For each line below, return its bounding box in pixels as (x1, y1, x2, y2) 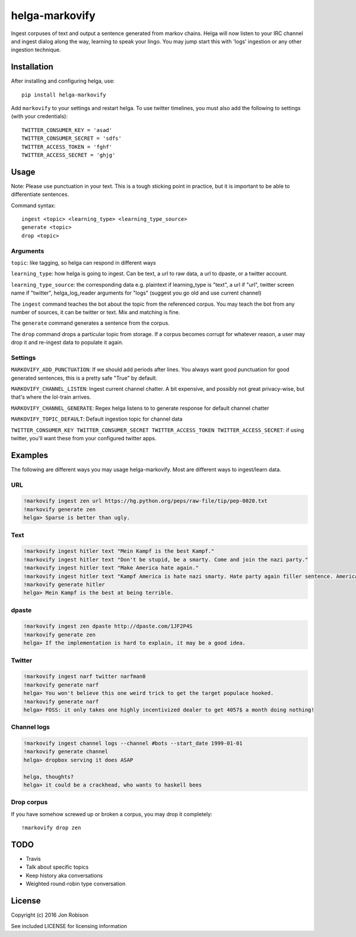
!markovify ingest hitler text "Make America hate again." (23, 565, 199, 571)
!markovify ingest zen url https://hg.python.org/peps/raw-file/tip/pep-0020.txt (23, 497, 268, 504)
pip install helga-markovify (21, 91, 106, 98)
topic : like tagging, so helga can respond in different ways (11, 259, 157, 266)
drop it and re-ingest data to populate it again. (11, 339, 124, 346)
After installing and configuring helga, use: (11, 77, 115, 84)
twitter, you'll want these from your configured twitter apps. (11, 434, 157, 441)
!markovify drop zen (21, 825, 81, 831)
